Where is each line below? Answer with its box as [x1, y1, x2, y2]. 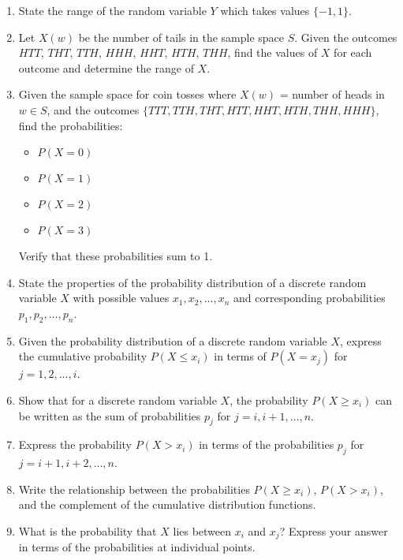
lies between [173, 522, 232, 539]
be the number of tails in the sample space [78, 28, 285, 45]
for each [334, 44, 372, 61]
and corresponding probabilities [233, 289, 386, 306]
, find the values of [227, 44, 318, 61]
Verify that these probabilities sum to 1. [18, 248, 213, 264]
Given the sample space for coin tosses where [18, 86, 237, 103]
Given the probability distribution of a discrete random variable [18, 332, 327, 349]
